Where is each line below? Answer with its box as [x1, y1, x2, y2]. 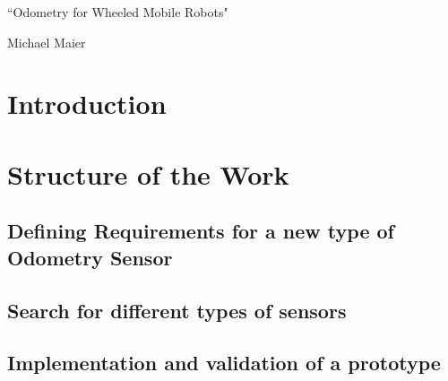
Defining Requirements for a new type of [7, 217, 394, 245]
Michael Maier [7, 32, 86, 51]
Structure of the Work [7, 155, 289, 192]
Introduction [7, 85, 167, 122]
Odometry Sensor [7, 243, 173, 271]
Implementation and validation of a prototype [7, 349, 441, 377]
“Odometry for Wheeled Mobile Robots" [7, 3, 228, 21]
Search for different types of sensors [7, 296, 347, 324]
